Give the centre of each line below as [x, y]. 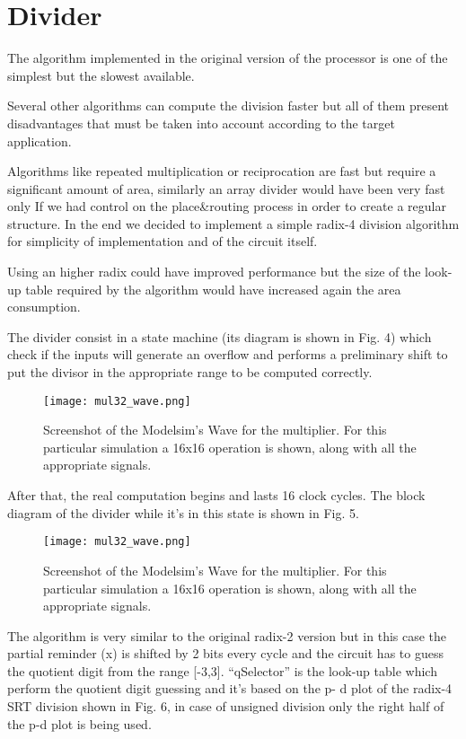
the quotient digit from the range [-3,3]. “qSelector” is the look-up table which [222, 670]
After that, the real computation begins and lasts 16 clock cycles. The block [216, 495]
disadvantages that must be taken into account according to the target [201, 123]
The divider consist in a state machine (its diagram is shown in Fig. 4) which [220, 336]
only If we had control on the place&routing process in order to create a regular [227, 206]
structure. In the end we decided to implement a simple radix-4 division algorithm [233, 223]
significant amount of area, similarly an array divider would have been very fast [226, 188]
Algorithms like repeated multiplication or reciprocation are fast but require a [222, 171]
